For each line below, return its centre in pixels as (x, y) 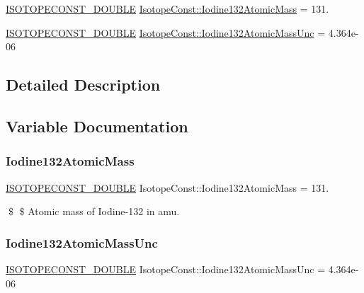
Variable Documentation (97, 126)
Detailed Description (83, 85)
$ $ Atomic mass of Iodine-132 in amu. (94, 211)
